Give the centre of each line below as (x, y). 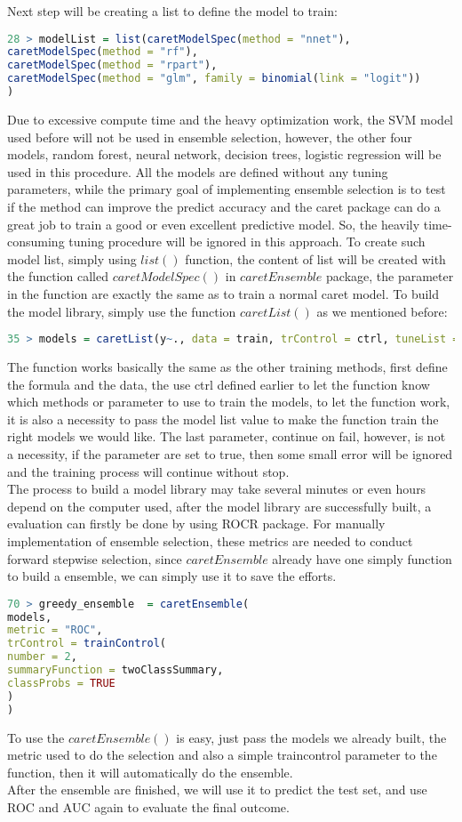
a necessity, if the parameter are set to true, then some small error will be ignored (230, 453)
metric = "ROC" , (55, 630)
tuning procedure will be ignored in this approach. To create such (247, 242)
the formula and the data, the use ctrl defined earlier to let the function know (219, 384)
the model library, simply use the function (122, 311)
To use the (36, 737)
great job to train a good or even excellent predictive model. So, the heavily (214, 224)
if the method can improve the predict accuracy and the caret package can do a (224, 206)
